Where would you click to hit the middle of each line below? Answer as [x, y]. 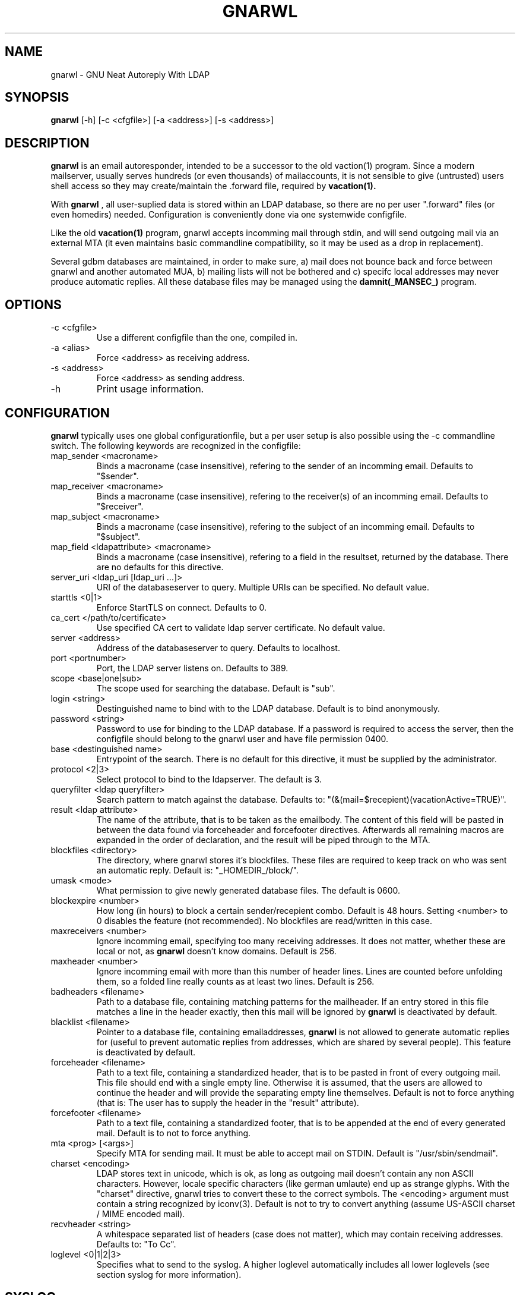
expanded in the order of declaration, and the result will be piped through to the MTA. [263, 840]
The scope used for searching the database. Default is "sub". [216, 688]
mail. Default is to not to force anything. [174, 1133]
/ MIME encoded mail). [141, 1214]
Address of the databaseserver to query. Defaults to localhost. [218, 647]
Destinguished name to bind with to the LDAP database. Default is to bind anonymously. [268, 708]
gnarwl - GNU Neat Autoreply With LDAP [130, 74]
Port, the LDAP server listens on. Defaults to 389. [192, 668]
